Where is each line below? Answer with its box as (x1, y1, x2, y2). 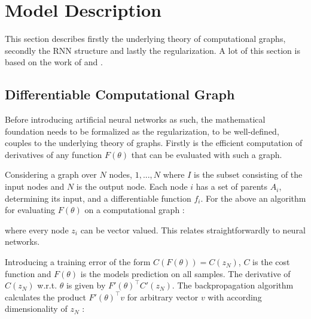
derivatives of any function (5, 148, 102, 160)
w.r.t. (37, 279, 57, 291)
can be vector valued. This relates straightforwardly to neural (80, 223, 306, 236)
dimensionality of (5, 302, 68, 315)
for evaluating (5, 203, 56, 216)
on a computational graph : (84, 203, 185, 216)
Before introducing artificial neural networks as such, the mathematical (5, 113, 266, 126)
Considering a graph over (5, 168, 97, 181)
